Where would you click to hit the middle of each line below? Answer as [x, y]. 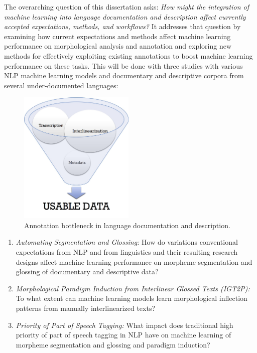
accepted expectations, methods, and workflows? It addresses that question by [122, 26]
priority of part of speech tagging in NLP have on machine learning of [123, 335]
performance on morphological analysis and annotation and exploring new [118, 46]
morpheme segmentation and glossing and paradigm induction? [113, 344]
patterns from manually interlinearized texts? [86, 308]
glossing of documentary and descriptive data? [87, 272]
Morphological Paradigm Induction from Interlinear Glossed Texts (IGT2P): [133, 288]
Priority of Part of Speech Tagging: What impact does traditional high [124, 325]
